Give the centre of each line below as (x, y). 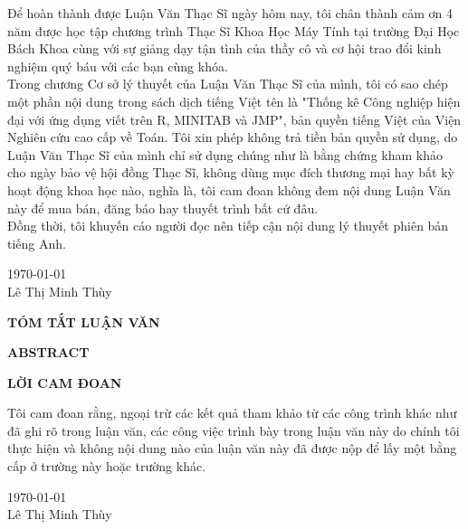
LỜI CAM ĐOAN (65, 382)
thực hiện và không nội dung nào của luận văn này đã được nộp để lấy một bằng (232, 448)
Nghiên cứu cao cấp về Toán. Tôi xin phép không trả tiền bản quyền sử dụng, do (233, 137)
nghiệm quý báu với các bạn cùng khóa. (118, 66)
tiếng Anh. (37, 243)
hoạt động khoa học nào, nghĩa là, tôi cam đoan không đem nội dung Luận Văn (229, 189)
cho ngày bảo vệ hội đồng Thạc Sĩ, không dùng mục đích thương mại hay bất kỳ (231, 172)
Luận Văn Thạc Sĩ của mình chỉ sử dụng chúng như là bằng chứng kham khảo (225, 154)
